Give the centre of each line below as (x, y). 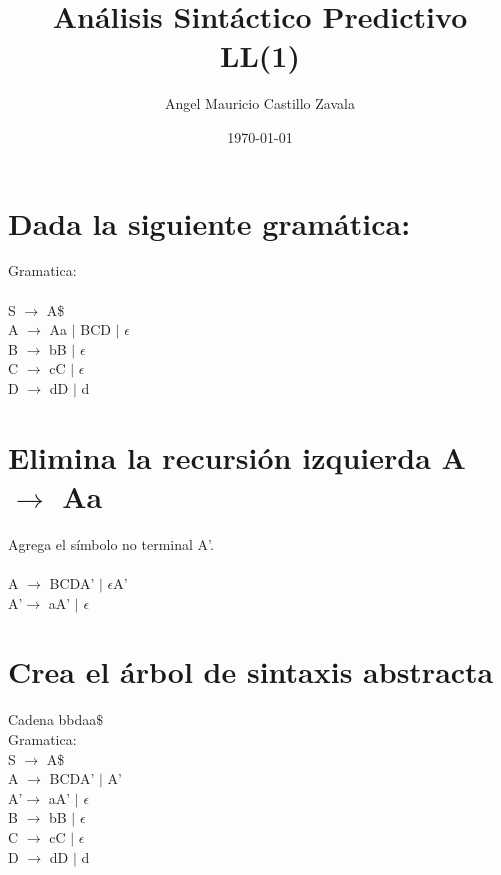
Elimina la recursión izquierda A (237, 456)
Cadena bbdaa (52, 719)
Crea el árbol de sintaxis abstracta (251, 671)
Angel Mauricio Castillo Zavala (260, 103)
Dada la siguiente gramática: (209, 222)
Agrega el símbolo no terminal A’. (111, 543)
